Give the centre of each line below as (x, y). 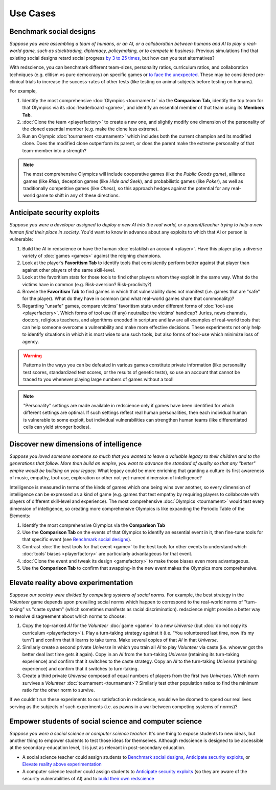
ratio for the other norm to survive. (59, 690)
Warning (32, 356)
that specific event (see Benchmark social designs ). (77, 540)
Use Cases (33, 13)
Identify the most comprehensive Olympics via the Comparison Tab (94, 525)
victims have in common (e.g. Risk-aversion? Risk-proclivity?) (87, 284)
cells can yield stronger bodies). (57, 427)
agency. (31, 341)
